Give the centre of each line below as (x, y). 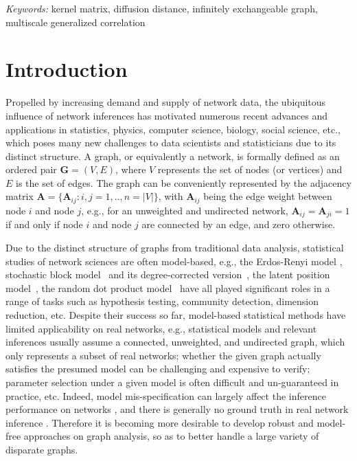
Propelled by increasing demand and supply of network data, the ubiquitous (166, 102)
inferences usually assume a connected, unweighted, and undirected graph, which (175, 342)
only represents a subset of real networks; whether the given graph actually (163, 355)
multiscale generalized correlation (76, 22)
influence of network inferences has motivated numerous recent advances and (167, 115)
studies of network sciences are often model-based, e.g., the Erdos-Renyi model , (174, 261)
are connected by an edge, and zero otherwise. (239, 224)
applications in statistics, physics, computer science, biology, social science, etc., (173, 129)
